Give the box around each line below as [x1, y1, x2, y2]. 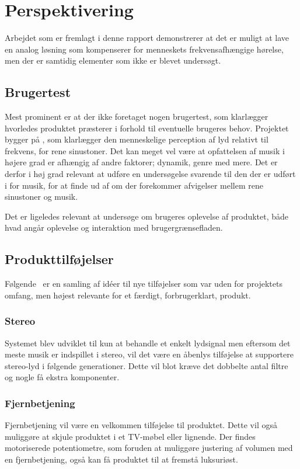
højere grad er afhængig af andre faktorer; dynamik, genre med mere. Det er [5, 156, 278, 168]
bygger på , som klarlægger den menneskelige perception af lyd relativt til [5, 133, 268, 145]
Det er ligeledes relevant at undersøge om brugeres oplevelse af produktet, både [5, 210, 289, 222]
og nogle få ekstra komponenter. [5, 371, 120, 383]
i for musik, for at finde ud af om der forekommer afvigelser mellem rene [5, 179, 263, 191]
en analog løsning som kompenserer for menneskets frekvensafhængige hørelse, [5, 43, 284, 55]
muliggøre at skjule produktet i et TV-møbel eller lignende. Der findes [5, 430, 256, 442]
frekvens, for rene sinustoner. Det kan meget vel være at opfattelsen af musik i [5, 144, 285, 157]
